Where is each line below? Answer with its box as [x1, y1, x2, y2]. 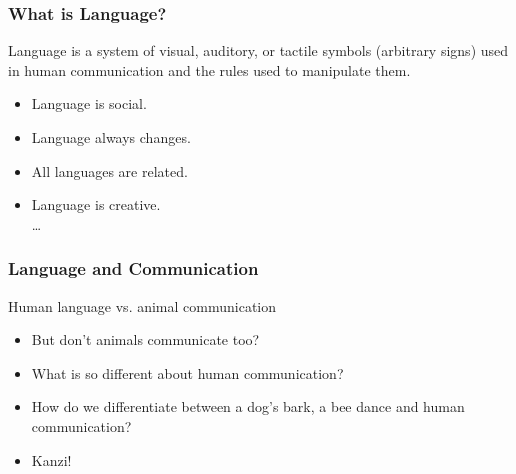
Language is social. [31, 93, 147, 114]
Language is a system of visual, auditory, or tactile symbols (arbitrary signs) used [8, 40, 509, 61]
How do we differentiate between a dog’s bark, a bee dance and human [31, 396, 465, 417]
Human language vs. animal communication [8, 295, 277, 316]
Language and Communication [8, 256, 259, 281]
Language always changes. [31, 127, 191, 147]
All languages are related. [31, 160, 188, 181]
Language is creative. [31, 194, 161, 215]
